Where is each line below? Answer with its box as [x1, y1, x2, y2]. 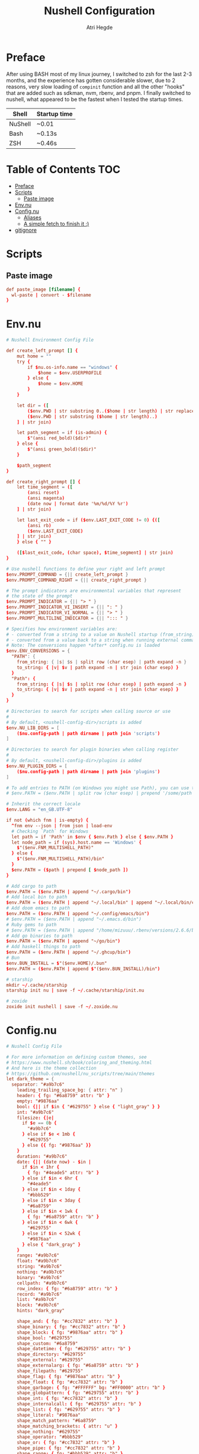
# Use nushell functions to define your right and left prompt [6, 566, 166, 572]
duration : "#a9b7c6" [17, 1153, 68, 1159]
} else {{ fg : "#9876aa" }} [21, 1142, 92, 1148]
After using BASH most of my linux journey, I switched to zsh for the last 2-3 [6, 70, 192, 78]
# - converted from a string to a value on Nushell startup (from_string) [6, 632, 195, 637]
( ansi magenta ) [27, 495, 65, 502]
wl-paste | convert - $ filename [11, 292, 92, 298]
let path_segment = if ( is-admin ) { [17, 430, 108, 436]
